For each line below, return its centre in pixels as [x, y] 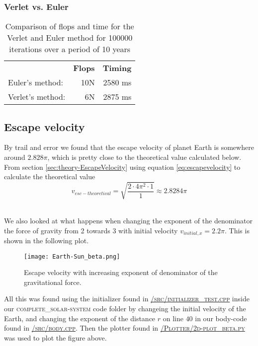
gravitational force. [53, 282]
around [15, 157]
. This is [237, 230]
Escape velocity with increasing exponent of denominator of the [121, 272]
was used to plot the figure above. [55, 337]
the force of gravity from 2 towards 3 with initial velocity [91, 230]
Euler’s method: [36, 82]
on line [173, 318]
